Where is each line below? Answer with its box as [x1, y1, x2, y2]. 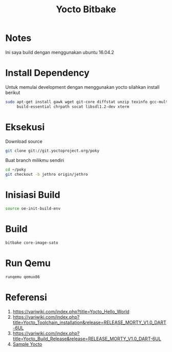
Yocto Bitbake [56, 4, 116, 15]
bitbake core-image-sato [5, 240, 58, 245]
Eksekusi [5, 121, 45, 133]
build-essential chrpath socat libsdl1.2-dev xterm [16, 104, 130, 109]
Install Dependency [5, 67, 90, 79]
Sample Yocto [12, 341, 42, 347]
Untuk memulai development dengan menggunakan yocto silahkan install [5, 84, 160, 90]
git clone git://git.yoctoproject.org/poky [5, 148, 100, 153]
